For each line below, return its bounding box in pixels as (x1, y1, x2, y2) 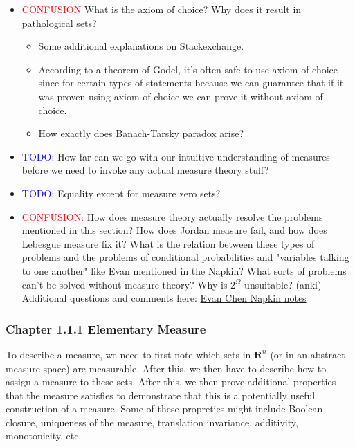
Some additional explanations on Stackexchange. (38, 39, 244, 53)
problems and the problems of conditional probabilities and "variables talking (21, 250, 349, 264)
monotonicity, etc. (6, 428, 82, 443)
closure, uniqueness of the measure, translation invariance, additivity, (6, 414, 298, 429)
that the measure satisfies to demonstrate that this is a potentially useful (6, 387, 316, 402)
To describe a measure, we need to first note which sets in (6, 347, 251, 361)
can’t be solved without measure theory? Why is (21, 277, 228, 291)
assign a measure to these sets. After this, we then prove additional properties (6, 374, 336, 389)
